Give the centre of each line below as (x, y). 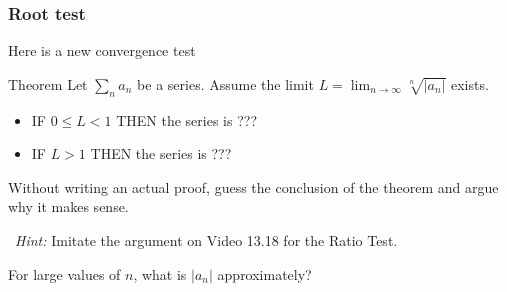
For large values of (64, 273)
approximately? (264, 273)
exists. (470, 83)
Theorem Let (48, 83)
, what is (160, 273)
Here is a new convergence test (102, 50)
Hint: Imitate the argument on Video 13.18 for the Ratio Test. (206, 239)
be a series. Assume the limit (225, 83)
